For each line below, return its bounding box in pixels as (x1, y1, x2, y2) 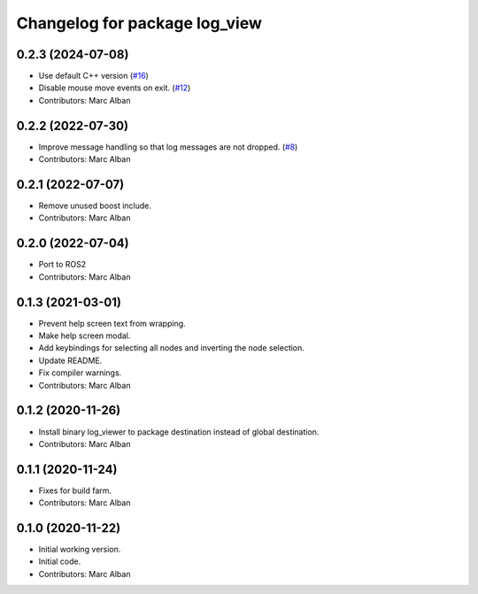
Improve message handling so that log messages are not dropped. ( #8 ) (38, 142, 298, 152)
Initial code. (38, 556, 81, 567)
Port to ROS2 (38, 259, 87, 270)
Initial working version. (38, 544, 121, 555)
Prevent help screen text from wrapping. (38, 318, 186, 328)
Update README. (38, 355, 103, 366)
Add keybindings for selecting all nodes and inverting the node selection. (38, 343, 305, 353)
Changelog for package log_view (16, 13, 263, 33)
